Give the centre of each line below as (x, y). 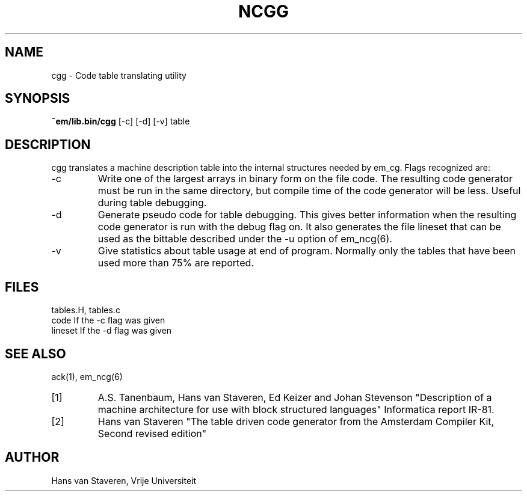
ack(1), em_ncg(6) (87, 376)
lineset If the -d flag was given (112, 331)
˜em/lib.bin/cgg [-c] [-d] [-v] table (121, 121)
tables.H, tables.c (86, 310)
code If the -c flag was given (108, 320)
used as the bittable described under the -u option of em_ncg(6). (245, 239)
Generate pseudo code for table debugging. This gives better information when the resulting (307, 215)
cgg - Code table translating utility (119, 75)
